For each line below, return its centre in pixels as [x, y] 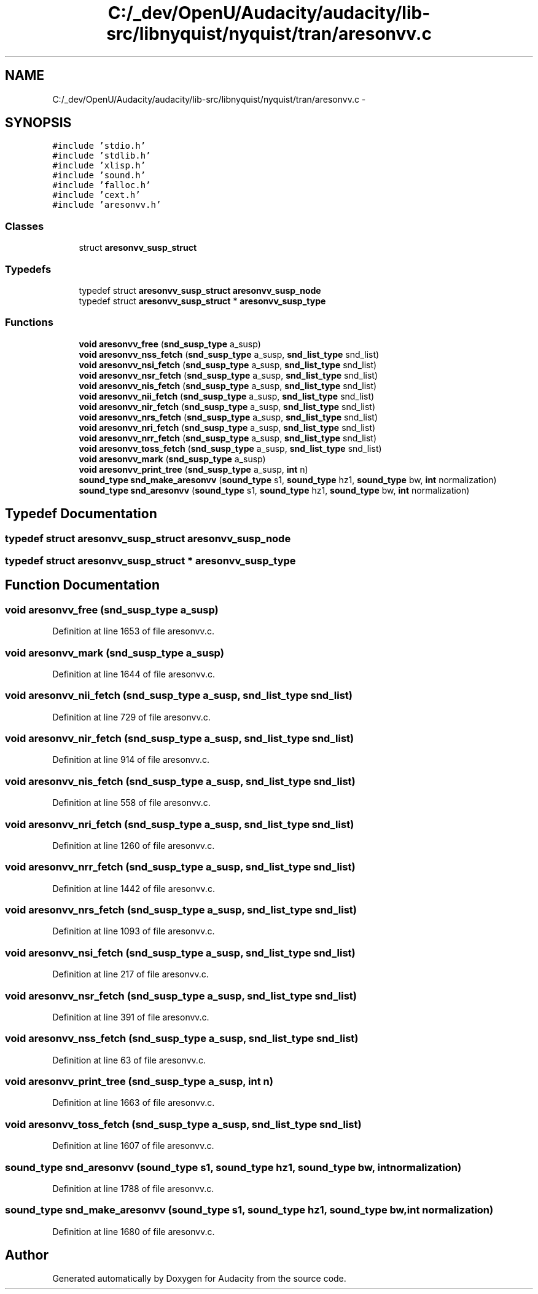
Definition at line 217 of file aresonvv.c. [131, 974]
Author [27, 1255]
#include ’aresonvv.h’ [107, 205]
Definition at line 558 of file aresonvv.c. [131, 803]
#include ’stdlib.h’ [102, 156]
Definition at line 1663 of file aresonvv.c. [134, 1103]
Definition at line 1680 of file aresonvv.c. [134, 1231]
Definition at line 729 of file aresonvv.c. [131, 717]
